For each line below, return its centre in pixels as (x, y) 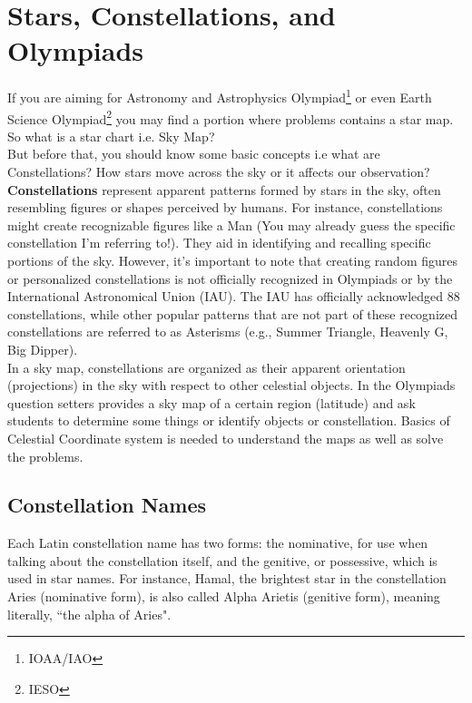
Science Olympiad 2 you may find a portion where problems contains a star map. (231, 117)
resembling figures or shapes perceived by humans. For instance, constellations (225, 207)
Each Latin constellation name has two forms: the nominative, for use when (218, 543)
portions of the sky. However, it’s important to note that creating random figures (233, 260)
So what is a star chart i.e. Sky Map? (111, 136)
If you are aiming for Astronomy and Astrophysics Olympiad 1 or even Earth (220, 96)
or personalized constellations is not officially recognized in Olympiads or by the (230, 278)
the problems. (45, 456)
